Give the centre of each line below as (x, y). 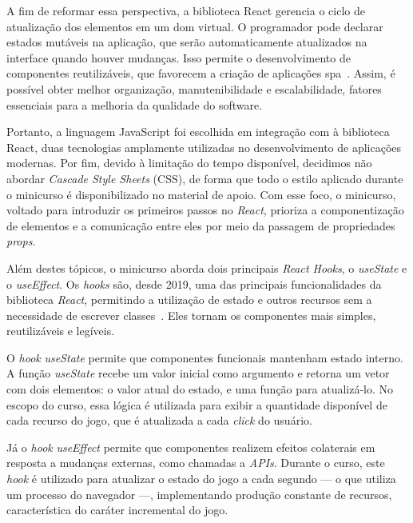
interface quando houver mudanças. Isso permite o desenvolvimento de (179, 57)
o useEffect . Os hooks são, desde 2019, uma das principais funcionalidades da (194, 283)
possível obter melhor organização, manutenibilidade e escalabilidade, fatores (194, 88)
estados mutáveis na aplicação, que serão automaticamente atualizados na (187, 42)
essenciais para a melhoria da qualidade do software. (135, 104)
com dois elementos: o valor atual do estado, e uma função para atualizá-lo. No (200, 389)
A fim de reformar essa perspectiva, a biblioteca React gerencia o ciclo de (186, 10)
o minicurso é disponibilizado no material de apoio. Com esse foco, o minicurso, (201, 194)
